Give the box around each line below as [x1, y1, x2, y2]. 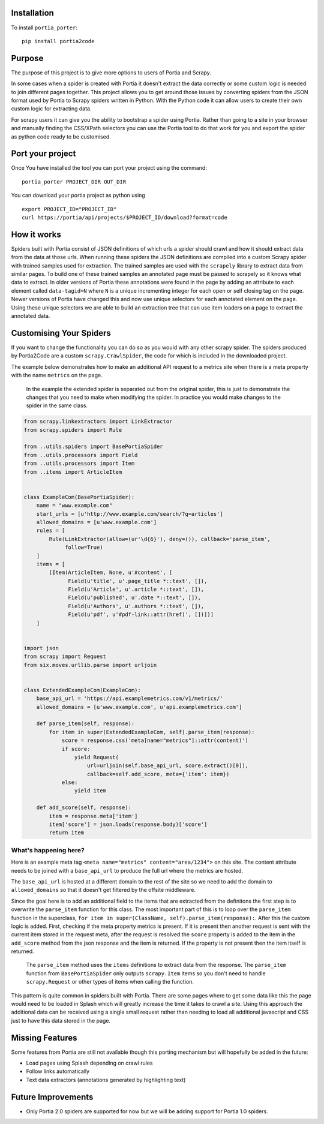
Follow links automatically [26, 1068, 90, 1075]
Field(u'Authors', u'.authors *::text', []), [68, 603, 205, 609]
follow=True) [65, 544, 103, 551]
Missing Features [11, 1032, 77, 1043]
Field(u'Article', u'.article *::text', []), [68, 586, 205, 593]
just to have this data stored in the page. [11, 1017, 111, 1024]
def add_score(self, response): [36, 804, 132, 811]
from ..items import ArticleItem [23, 468, 122, 475]
